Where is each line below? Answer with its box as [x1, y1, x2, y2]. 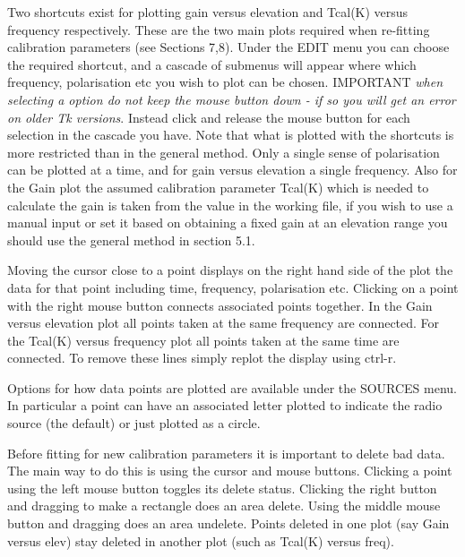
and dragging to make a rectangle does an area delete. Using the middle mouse [7, 496, 441, 515]
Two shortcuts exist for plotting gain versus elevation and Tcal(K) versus [7, 3, 409, 21]
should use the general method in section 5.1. [7, 230, 255, 249]
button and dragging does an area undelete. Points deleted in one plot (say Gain [7, 514, 450, 533]
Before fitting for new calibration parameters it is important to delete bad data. [7, 443, 445, 462]
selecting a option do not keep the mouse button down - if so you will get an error [7, 90, 456, 108]
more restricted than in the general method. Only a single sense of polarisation [7, 142, 440, 161]
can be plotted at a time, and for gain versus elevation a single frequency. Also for [7, 160, 458, 179]
